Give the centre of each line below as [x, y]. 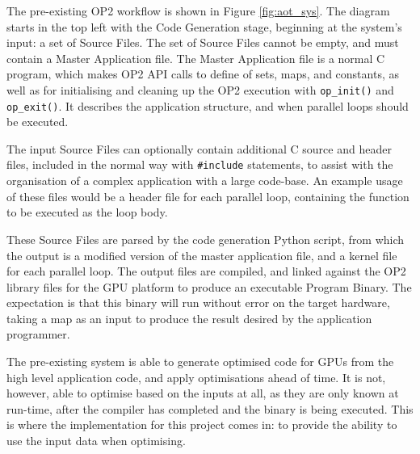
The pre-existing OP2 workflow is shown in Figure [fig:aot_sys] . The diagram [198, 11]
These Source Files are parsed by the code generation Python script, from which [206, 239]
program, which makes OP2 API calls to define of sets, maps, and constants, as [203, 74]
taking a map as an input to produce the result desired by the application [189, 318]
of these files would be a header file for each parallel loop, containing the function [208, 196]
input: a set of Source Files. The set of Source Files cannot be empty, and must [203, 42]
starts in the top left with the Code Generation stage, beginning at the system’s [204, 26]
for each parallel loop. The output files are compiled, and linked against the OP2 [206, 271]
